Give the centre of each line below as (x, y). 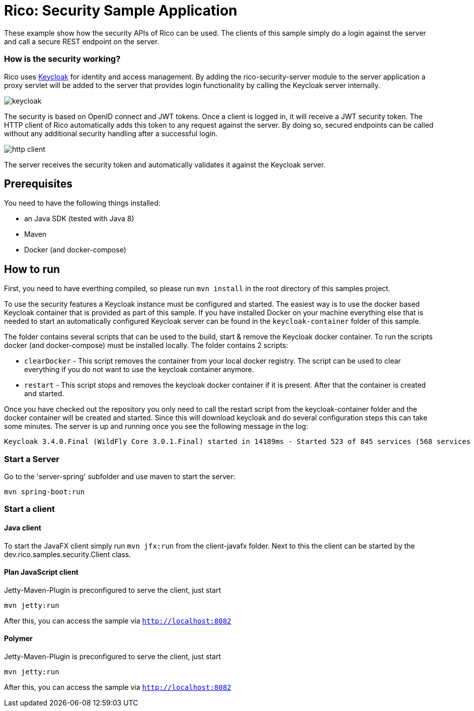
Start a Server (32, 459)
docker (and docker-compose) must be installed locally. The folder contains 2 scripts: (146, 345)
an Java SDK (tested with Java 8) (79, 219)
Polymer (18, 639)
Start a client (29, 509)
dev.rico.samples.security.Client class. (68, 554)
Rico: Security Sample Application (121, 11)
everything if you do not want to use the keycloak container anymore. (139, 370)
